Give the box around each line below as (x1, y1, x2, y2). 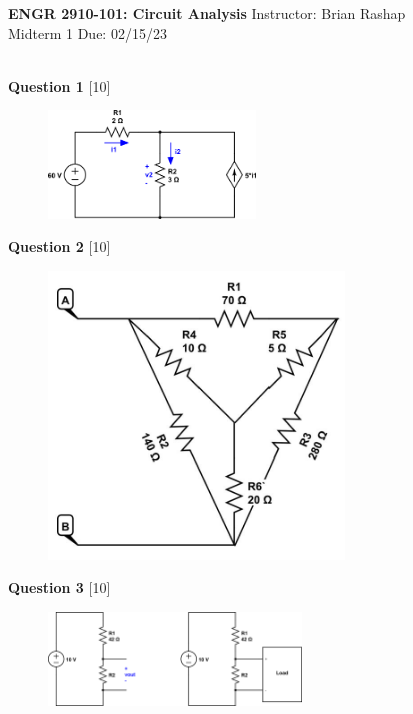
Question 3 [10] (8, 577, 111, 598)
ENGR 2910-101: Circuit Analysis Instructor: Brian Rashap (8, 3, 406, 23)
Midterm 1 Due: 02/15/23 (8, 22, 167, 43)
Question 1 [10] (8, 75, 111, 96)
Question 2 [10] (8, 236, 111, 257)
